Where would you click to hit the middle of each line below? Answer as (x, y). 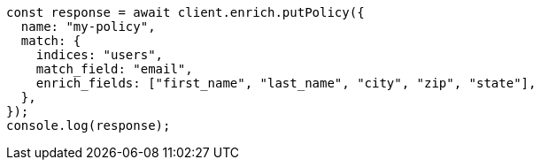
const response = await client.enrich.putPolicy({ (185, 12)
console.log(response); (89, 125)
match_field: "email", (114, 69)
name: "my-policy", (88, 27)
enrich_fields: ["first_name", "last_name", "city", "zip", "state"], (286, 83)
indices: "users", (100, 55)
